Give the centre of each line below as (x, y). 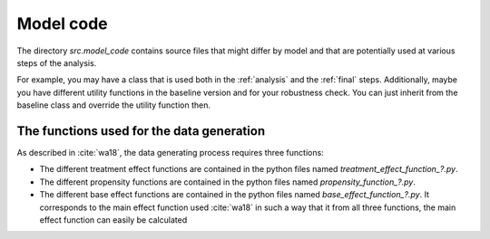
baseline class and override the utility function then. (113, 105)
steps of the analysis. (57, 62)
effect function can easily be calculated (113, 220)
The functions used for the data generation (141, 131)
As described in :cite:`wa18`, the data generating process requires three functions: (170, 153)
